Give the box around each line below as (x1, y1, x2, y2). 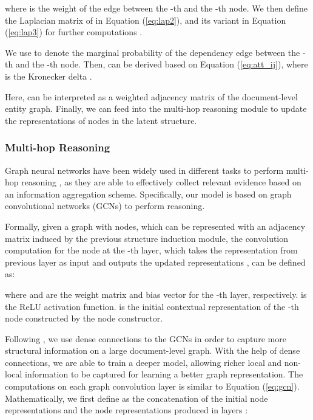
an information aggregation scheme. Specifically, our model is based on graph (5, 187, 292, 200)
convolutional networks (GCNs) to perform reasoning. (5, 199, 205, 212)
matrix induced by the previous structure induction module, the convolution (5, 232, 289, 244)
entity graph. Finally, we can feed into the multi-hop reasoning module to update (5, 102, 307, 115)
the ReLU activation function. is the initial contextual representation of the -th (5, 300, 299, 312)
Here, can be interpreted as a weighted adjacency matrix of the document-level (5, 90, 298, 103)
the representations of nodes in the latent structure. (5, 114, 197, 126)
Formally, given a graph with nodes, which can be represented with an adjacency (5, 219, 306, 232)
